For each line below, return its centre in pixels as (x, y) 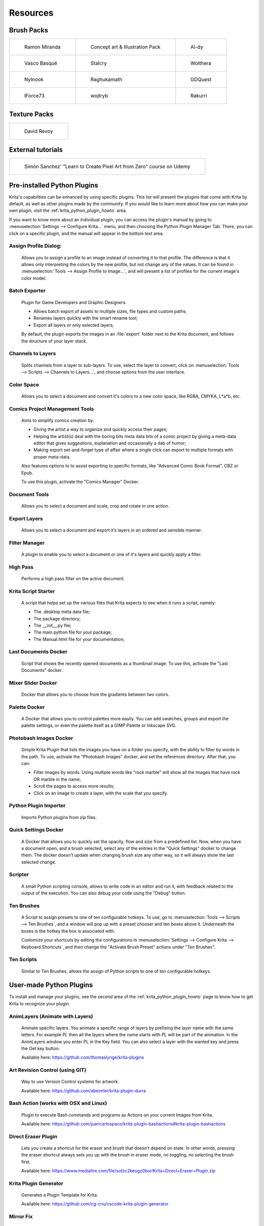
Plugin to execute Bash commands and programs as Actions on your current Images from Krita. (117, 1115)
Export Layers (26, 518)
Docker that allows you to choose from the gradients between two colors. (95, 694)
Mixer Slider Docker (33, 683)
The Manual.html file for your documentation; (79, 639)
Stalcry (99, 63)
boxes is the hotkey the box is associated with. (68, 931)
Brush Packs (29, 30)
